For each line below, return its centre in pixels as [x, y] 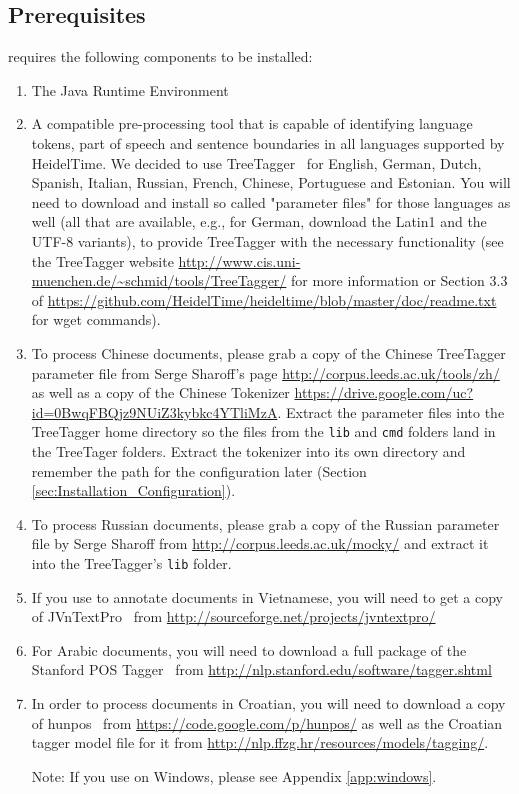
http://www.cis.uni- [239, 260]
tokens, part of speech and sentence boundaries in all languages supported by [268, 142]
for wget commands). [96, 319]
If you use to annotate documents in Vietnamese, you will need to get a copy [267, 596]
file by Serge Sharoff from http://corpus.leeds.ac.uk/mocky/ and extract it [260, 543]
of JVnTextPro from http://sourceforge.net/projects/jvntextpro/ [233, 616]
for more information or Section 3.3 [399, 280]
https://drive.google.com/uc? [384, 392]
